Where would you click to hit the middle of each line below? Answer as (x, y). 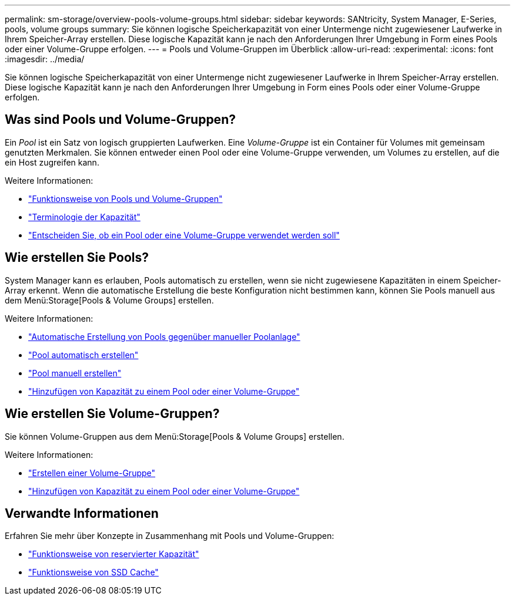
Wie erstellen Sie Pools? (77, 258)
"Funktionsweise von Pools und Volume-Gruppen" (126, 198)
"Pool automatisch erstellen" (83, 355)
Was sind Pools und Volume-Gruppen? (120, 120)
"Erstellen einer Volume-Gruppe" (92, 473)
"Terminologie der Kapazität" (84, 217)
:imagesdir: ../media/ (45, 59)
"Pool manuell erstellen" (75, 373)
